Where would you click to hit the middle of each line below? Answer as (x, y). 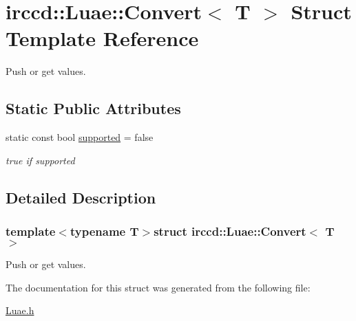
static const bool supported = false (80, 137)
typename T (104, 231)
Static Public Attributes (93, 108)
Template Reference (102, 38)
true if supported (40, 160)
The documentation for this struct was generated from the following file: (158, 287)
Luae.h (20, 310)
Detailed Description (81, 197)
